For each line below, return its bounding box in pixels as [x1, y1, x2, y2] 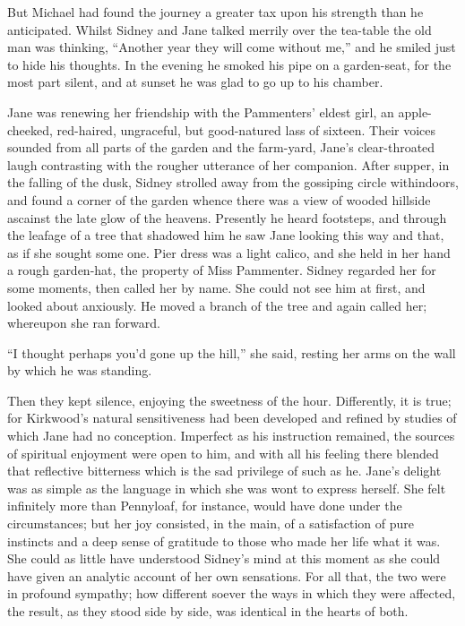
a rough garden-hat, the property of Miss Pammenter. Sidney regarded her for [7, 261, 436, 279]
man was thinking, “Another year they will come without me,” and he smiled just [7, 38, 456, 56]
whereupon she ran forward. [7, 313, 160, 332]
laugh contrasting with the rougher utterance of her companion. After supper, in [7, 155, 450, 174]
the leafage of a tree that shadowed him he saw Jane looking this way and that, [7, 226, 444, 244]
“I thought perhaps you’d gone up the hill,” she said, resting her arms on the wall [7, 343, 456, 362]
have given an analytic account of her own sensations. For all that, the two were [7, 566, 446, 585]
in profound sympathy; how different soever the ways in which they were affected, [7, 584, 456, 603]
